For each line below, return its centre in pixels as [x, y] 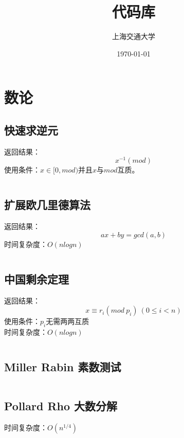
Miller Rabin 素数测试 [63, 366]
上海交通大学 [134, 36]
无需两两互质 [68, 321]
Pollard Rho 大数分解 [61, 406]
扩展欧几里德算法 [47, 205]
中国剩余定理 [36, 279]
